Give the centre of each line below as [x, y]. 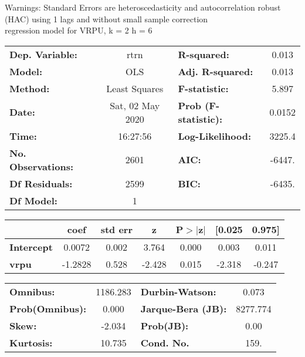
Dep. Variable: [43, 54]
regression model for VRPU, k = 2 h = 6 [79, 30]
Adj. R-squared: [216, 71]
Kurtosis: [31, 342]
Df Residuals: [41, 183]
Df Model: [33, 200]
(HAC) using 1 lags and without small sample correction [106, 18]
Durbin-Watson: [178, 291]
